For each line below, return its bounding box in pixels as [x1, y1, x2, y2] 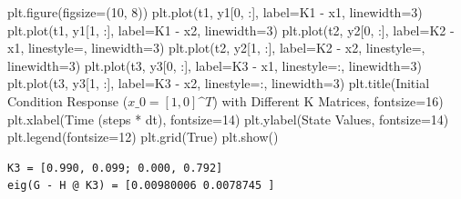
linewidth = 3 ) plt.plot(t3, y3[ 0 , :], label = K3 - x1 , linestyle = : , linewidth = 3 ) [7, 55, 422, 75]
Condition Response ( [7, 91, 128, 110]
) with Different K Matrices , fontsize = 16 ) [212, 91, 444, 110]
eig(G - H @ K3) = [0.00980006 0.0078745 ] [7, 179, 275, 193]
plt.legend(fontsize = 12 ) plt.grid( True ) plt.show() [7, 127, 279, 146]
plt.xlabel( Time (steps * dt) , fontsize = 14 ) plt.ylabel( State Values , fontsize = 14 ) [7, 109, 449, 128]
